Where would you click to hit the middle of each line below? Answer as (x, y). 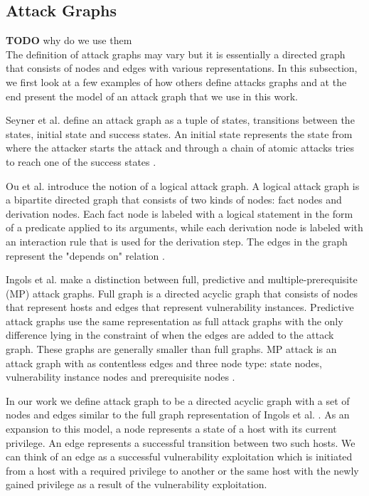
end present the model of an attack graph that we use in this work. (152, 96)
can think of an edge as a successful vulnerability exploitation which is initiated (179, 457)
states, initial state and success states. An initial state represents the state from (179, 133)
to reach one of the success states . (81, 161)
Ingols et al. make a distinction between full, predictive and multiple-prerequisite (182, 279)
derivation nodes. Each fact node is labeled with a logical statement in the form (180, 213)
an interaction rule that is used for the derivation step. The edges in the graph (177, 241)
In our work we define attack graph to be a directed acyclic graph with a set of (178, 400)
